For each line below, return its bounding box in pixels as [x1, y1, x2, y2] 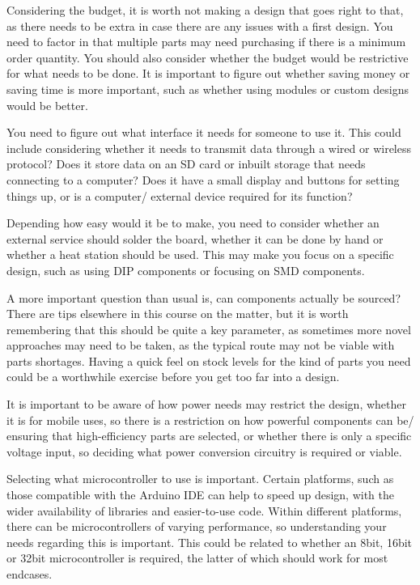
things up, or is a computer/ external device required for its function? [6, 187, 353, 204]
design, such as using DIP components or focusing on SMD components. [6, 261, 365, 278]
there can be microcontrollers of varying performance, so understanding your [6, 518, 387, 535]
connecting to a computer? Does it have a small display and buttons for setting [6, 171, 400, 188]
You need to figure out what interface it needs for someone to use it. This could [6, 124, 401, 141]
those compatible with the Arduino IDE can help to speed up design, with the [6, 486, 395, 503]
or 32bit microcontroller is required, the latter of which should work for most [6, 549, 388, 566]
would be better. [6, 96, 88, 113]
